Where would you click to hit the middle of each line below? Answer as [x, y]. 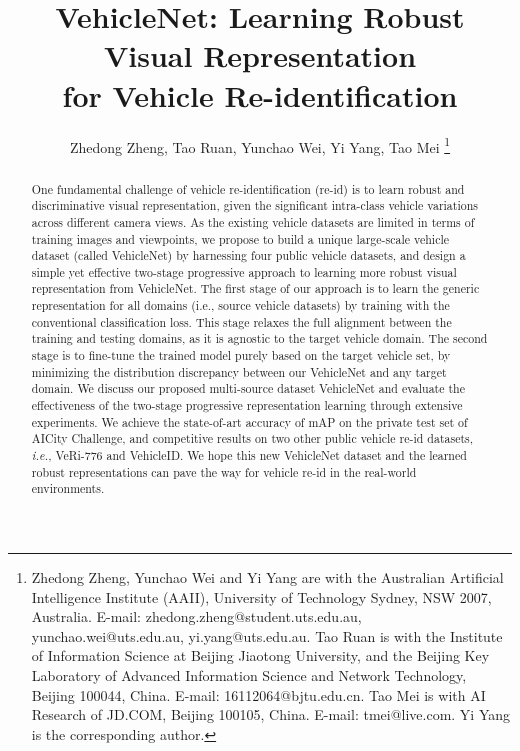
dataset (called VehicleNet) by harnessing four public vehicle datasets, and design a [248, 255]
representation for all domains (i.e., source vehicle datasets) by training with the [240, 305]
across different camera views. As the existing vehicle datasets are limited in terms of [253, 221]
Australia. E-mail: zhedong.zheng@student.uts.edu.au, [196, 616]
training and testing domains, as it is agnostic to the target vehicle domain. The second [259, 338]
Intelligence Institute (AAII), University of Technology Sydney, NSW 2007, [261, 596]
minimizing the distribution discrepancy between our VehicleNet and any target [239, 371]
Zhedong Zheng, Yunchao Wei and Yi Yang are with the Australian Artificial [267, 577]
